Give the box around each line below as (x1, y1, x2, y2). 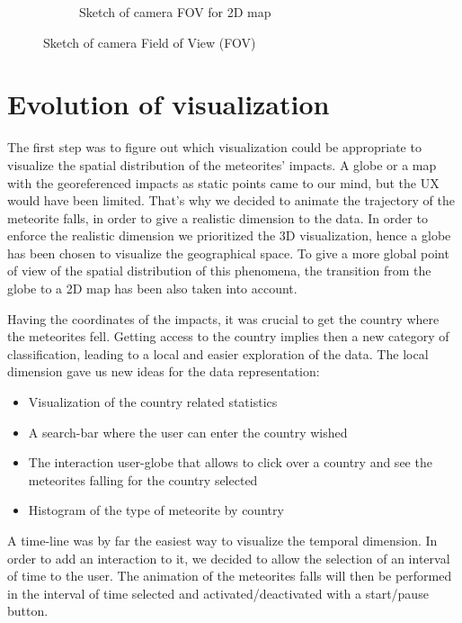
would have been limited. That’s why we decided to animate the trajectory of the (7, 191, 455, 210)
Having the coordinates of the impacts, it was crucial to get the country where (7, 309, 440, 328)
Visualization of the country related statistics (28, 393, 278, 411)
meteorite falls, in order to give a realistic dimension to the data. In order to (7, 208, 428, 227)
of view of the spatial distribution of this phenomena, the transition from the (7, 261, 431, 280)
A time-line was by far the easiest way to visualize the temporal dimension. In (7, 531, 438, 549)
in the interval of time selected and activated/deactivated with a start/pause (7, 583, 429, 602)
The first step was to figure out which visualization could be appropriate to (7, 138, 422, 157)
